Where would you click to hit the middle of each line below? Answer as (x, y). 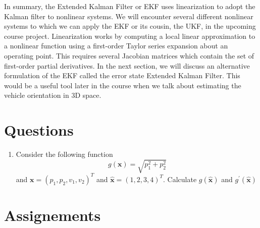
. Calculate (180, 179)
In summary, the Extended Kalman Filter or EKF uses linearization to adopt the (130, 6)
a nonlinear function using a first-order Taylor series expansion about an (116, 46)
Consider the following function (64, 154)
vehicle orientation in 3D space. (53, 95)
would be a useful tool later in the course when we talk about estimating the (123, 85)
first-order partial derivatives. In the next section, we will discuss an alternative (127, 65)
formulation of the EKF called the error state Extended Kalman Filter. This (122, 75)
